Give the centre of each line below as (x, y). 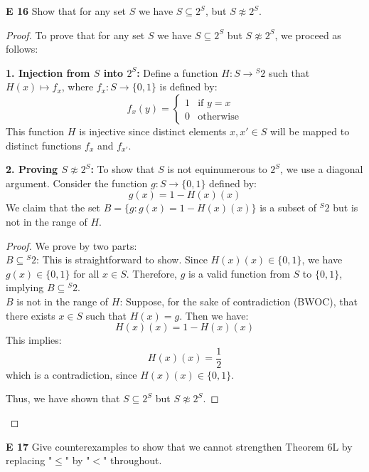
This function (35, 131)
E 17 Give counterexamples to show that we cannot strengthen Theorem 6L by (179, 446)
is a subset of (288, 208)
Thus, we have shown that (63, 398)
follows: (22, 49)
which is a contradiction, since (71, 374)
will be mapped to (310, 131)
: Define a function (177, 72)
